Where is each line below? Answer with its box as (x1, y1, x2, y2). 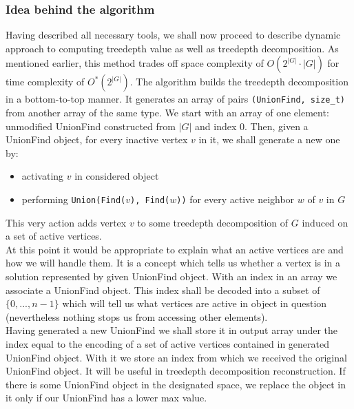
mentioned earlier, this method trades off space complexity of (6, 56, 264, 70)
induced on (302, 215, 348, 229)
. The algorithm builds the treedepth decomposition (129, 74, 348, 89)
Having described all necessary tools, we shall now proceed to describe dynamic (6, 28, 341, 42)
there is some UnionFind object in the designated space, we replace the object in (6, 377, 346, 391)
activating (21, 169, 64, 183)
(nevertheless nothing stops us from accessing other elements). (6, 309, 268, 324)
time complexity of (6, 74, 85, 89)
